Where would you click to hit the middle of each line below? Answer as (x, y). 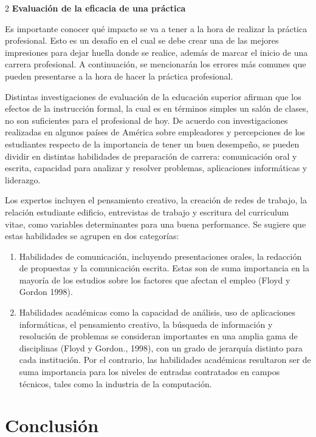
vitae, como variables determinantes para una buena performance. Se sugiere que (156, 224)
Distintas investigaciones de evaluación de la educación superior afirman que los (153, 96)
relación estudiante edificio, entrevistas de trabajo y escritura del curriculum (147, 212)
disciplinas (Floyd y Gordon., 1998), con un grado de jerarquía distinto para (161, 347)
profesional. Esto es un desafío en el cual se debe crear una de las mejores (142, 40)
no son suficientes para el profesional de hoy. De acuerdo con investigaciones (146, 120)
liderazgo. (23, 179)
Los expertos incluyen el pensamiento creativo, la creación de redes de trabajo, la (156, 200)
